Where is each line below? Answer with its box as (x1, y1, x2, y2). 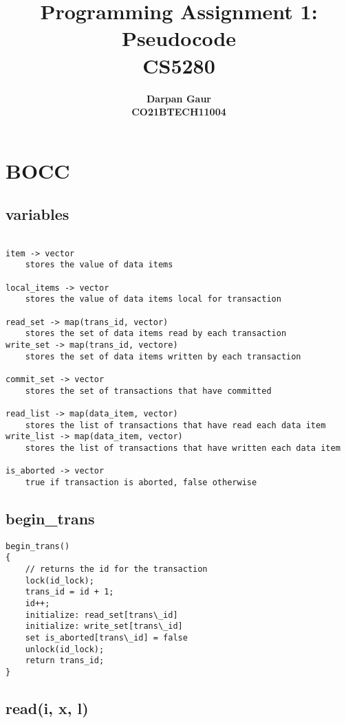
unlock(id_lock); (25, 644, 105, 654)
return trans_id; (25, 656, 105, 666)
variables (6, 203, 69, 225)
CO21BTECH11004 (131, 104, 226, 119)
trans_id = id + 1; (25, 587, 114, 597)
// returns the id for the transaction (25, 564, 208, 575)
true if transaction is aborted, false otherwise (25, 477, 257, 487)
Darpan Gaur (147, 91, 211, 105)
